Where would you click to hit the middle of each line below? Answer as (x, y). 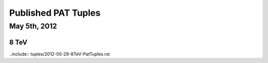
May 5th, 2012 (33, 26)
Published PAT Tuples (55, 13)
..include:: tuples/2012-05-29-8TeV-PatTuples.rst (60, 54)
